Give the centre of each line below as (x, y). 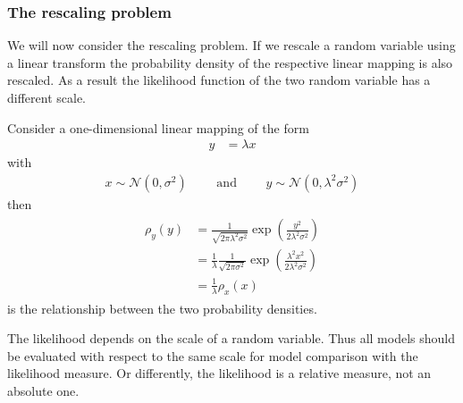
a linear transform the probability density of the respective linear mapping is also (230, 62)
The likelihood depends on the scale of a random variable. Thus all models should (231, 338)
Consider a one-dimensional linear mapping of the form (158, 127)
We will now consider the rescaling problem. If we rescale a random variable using (231, 45)
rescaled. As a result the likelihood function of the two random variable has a (219, 80)
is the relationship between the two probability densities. (162, 308)
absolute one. (43, 390)
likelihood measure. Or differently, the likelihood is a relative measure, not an (219, 373)
